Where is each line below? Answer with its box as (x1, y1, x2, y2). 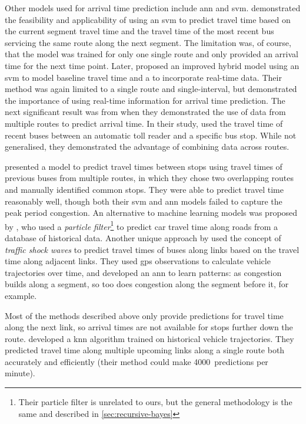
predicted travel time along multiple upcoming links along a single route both (5, 344, 285, 356)
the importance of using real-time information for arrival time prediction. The (5, 94, 285, 106)
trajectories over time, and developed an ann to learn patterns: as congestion (5, 266, 282, 278)
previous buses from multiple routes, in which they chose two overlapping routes (5, 172, 294, 184)
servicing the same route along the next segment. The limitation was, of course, (5, 36, 291, 48)
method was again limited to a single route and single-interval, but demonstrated (5, 83, 297, 95)
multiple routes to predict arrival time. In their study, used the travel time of (5, 117, 283, 129)
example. (5, 289, 37, 301)
